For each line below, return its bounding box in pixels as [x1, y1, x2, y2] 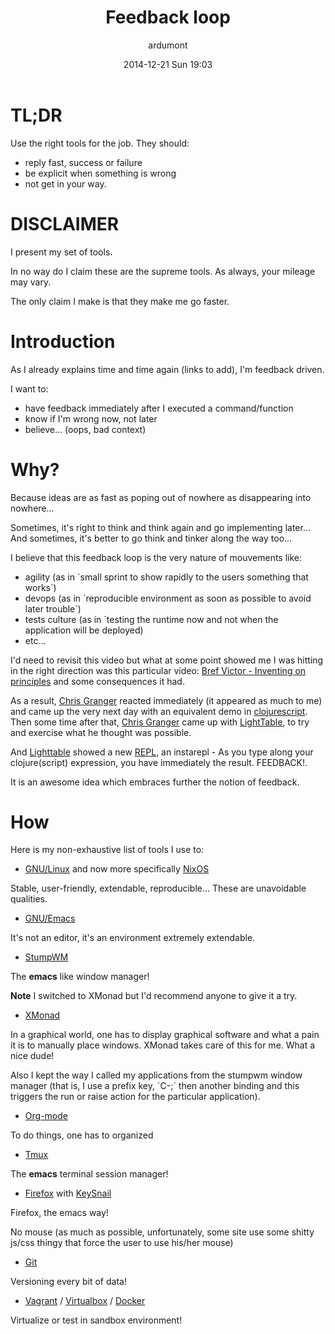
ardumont [148, 39, 188, 51]
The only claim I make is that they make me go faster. [10, 295, 230, 307]
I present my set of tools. [10, 246, 113, 258]
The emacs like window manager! [10, 971, 150, 983]
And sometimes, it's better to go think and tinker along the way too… [10, 532, 293, 544]
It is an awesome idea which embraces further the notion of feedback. [10, 776, 300, 788]
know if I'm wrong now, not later [24, 412, 158, 425]
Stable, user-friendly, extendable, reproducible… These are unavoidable [10, 882, 307, 895]
